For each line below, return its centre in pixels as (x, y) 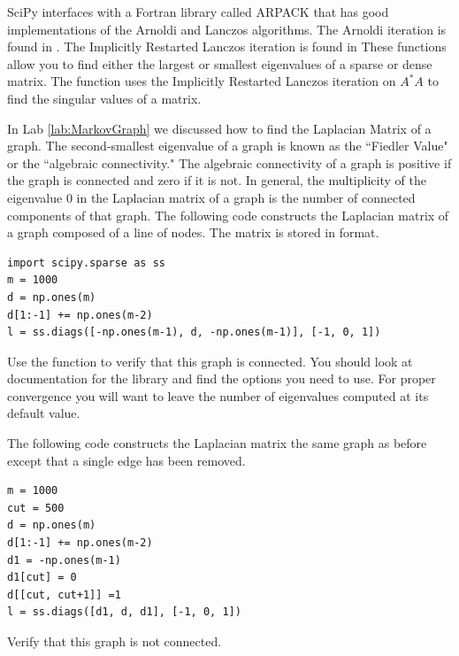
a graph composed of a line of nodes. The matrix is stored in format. (193, 232)
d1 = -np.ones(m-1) (64, 560)
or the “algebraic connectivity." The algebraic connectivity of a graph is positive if (229, 162)
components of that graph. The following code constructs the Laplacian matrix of (228, 215)
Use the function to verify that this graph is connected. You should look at (210, 361)
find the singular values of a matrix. (104, 98)
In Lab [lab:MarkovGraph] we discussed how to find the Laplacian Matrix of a (219, 128)
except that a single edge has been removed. (126, 460)
